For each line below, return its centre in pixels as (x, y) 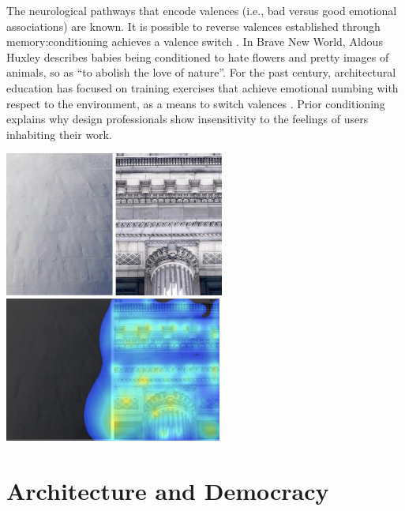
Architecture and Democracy (168, 490)
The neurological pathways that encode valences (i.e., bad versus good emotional (202, 10)
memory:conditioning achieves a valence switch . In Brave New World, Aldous (195, 41)
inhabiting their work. (59, 134)
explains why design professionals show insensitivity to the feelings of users (187, 119)
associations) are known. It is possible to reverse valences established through (193, 26)
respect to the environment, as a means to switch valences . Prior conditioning (196, 103)
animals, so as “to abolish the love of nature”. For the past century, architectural (201, 72)
